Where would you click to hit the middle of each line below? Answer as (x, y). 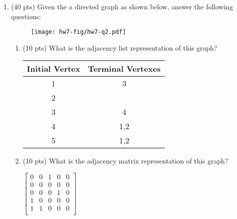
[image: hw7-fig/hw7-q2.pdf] (78, 32)
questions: (26, 16)
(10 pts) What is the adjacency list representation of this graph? (120, 47)
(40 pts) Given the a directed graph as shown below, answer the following (122, 6)
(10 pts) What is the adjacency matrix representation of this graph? (125, 161)
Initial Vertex (54, 69)
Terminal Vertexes (124, 69)
